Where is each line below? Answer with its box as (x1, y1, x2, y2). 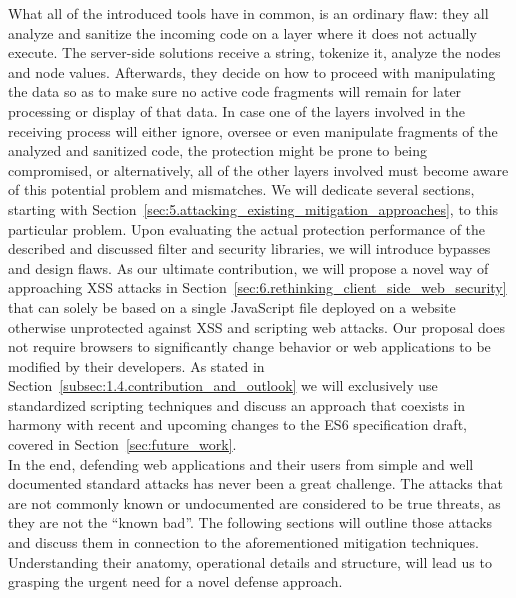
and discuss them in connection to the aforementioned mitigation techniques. (8, 532, 479, 553)
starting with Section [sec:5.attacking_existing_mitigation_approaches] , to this (8, 198, 499, 219)
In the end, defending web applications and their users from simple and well (8, 453, 474, 474)
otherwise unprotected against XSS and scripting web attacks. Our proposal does (8, 316, 505, 337)
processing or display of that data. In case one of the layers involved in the (8, 100, 466, 121)
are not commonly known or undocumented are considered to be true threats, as (8, 492, 501, 513)
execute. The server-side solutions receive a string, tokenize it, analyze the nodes (8, 42, 501, 63)
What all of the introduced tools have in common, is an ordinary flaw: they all (8, 3, 489, 23)
